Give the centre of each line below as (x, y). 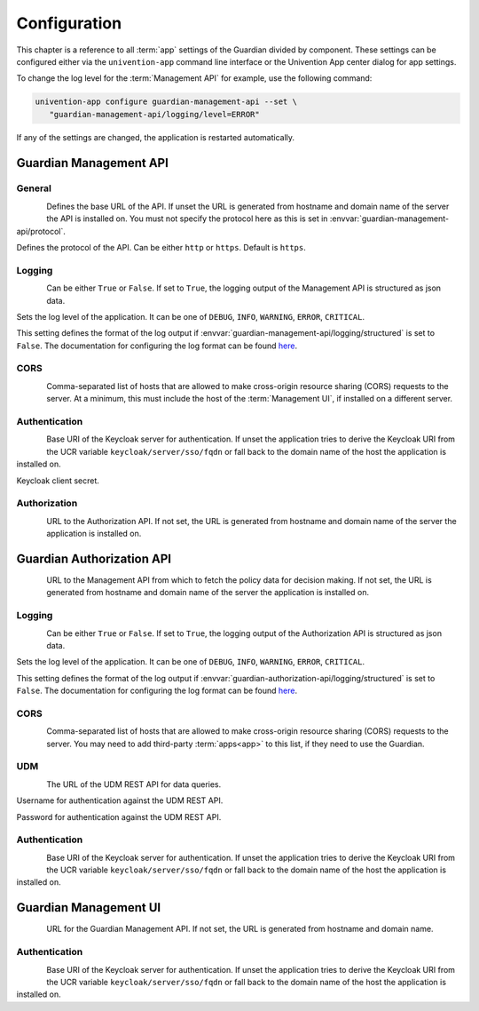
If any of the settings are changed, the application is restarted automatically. (156, 137)
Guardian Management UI (89, 908)
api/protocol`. (41, 231)
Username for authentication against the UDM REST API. (120, 800)
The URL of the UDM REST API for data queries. (134, 784)
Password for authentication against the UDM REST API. (119, 816)
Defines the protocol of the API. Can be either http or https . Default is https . (161, 248)
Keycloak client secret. (58, 481)
